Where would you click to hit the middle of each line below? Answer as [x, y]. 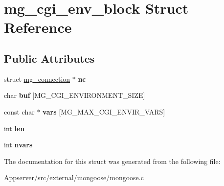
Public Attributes [49, 58]
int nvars [18, 145]
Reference [38, 27]
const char [19, 111]
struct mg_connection [37, 79]
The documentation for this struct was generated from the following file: [112, 161]
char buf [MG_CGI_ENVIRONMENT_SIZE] [75, 95]
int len [14, 128]
